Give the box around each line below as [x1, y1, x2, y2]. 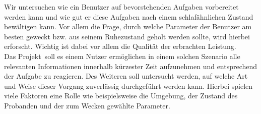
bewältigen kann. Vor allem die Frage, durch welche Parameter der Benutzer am [4, 21, 252, 32]
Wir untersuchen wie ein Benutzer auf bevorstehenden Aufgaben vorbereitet [4, 2, 239, 12]
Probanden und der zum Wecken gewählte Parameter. [4, 100, 170, 110]
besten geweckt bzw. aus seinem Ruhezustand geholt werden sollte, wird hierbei [4, 31, 250, 41]
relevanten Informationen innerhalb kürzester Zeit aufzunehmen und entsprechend [4, 61, 257, 71]
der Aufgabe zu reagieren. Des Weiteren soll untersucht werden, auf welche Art [4, 71, 248, 81]
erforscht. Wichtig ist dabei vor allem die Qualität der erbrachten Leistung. [4, 41, 236, 51]
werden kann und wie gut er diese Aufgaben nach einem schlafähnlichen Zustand [4, 11, 253, 22]
